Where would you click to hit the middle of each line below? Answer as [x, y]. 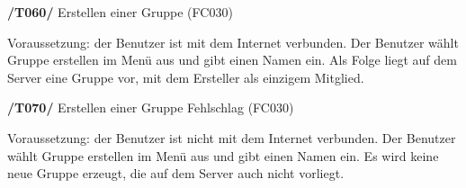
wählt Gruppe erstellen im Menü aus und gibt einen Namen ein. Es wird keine [223, 155]
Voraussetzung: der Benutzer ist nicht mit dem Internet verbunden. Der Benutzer [232, 137]
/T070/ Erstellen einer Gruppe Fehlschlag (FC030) [151, 107]
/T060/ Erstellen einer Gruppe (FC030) [120, 12]
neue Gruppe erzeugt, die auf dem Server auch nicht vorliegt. [176, 173]
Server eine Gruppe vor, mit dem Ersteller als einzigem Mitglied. [186, 77]
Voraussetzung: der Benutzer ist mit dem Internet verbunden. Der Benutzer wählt [233, 42]
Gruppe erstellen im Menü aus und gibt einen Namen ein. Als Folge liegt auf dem [232, 60]
